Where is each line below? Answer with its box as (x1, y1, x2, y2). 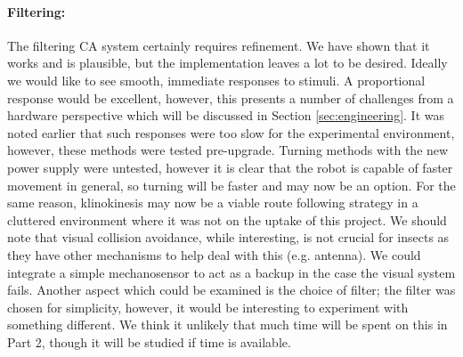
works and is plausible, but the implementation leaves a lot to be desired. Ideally (7, 53, 448, 72)
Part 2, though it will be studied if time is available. (7, 332, 291, 351)
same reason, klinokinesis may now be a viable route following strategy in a (7, 193, 418, 212)
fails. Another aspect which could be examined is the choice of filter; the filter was (7, 280, 456, 299)
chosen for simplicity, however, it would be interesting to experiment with (7, 297, 409, 316)
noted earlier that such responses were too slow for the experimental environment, (7, 123, 455, 142)
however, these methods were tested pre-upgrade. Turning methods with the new (7, 141, 449, 159)
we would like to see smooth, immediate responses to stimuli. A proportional (7, 70, 426, 89)
